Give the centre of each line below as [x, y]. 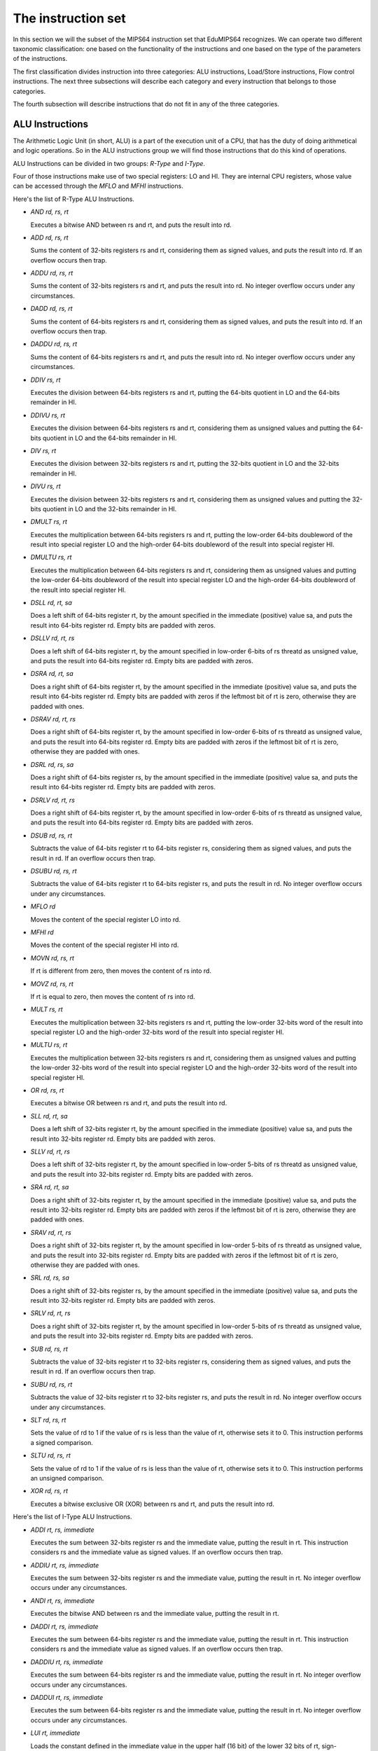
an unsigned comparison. [67, 1478]
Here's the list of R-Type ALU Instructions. [73, 199]
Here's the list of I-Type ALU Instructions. [72, 1517]
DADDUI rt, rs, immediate [67, 1697]
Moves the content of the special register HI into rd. [105, 945]
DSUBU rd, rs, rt [54, 871]
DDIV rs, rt [45, 380]
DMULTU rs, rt [51, 558]
